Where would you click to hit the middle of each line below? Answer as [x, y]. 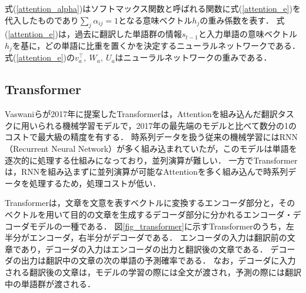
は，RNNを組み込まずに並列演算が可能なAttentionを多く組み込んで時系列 [147, 172]
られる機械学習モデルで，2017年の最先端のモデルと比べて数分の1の [167, 125]
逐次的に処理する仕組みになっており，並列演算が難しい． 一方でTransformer [151, 160]
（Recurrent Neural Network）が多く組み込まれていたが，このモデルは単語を [151, 149]
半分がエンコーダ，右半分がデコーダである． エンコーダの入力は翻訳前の [146, 237]
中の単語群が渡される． [50, 283]
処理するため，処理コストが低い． [95, 183]
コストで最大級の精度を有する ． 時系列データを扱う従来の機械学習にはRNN [151, 137]
